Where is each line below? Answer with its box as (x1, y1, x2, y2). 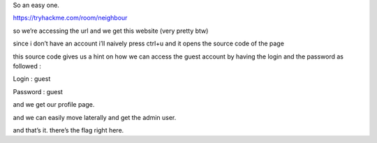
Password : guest (13, 87, 63, 96)
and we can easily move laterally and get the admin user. (13, 113, 177, 121)
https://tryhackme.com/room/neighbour (13, 14, 128, 22)
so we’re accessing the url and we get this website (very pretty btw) (13, 27, 209, 35)
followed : (13, 61, 41, 70)
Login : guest (13, 75, 51, 83)
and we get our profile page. (13, 100, 95, 109)
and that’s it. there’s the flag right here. (13, 126, 124, 134)
